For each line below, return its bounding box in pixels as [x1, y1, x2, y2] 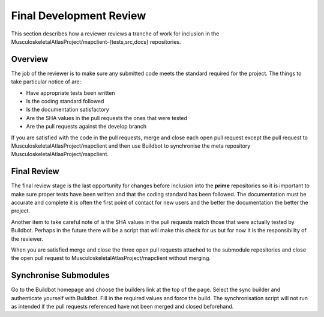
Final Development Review [11, 9, 146, 22]
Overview [11, 54, 49, 64]
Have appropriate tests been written [26, 89, 115, 96]
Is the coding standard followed [26, 98, 104, 105]
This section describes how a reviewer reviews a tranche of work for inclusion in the [11, 30, 220, 37]
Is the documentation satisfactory [26, 106, 109, 113]
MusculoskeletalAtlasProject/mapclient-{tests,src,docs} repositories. [11, 38, 181, 45]
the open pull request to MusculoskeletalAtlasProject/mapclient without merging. [11, 255, 211, 262]
